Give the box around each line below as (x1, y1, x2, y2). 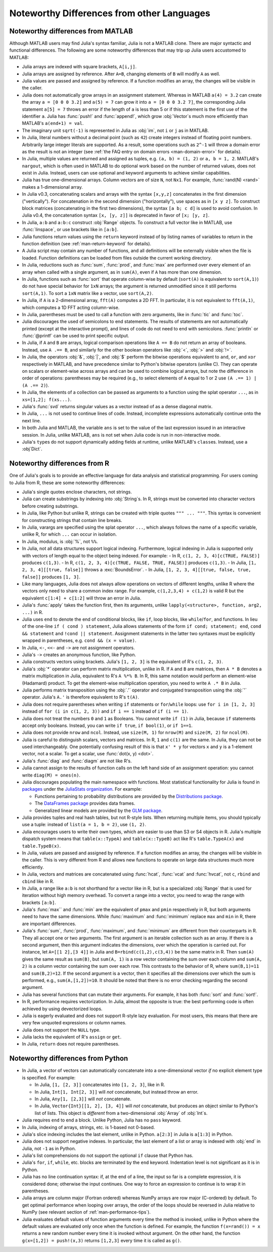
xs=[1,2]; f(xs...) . (22, 396, 72, 402)
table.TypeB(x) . (22, 843, 61, 849)
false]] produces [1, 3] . (22, 574, 80, 580)
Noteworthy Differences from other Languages (9, 8, 211, 19)
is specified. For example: (22, 1074, 76, 1081)
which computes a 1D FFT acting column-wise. (22, 304, 120, 311)
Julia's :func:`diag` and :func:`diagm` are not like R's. (22, 758, 132, 764)
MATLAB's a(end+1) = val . (22, 120, 84, 126)
